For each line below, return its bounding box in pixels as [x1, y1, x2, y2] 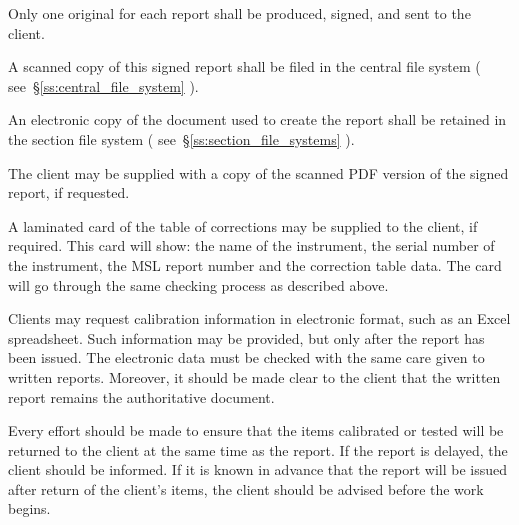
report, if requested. [8, 182, 130, 203]
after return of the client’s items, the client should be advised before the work [8, 478, 484, 499]
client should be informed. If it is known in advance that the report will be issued [8, 459, 507, 480]
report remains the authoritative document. [8, 386, 275, 407]
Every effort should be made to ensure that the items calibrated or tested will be [8, 420, 504, 441]
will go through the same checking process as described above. [8, 274, 389, 295]
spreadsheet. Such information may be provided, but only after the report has [8, 327, 485, 348]
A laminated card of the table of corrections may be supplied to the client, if [8, 215, 478, 236]
